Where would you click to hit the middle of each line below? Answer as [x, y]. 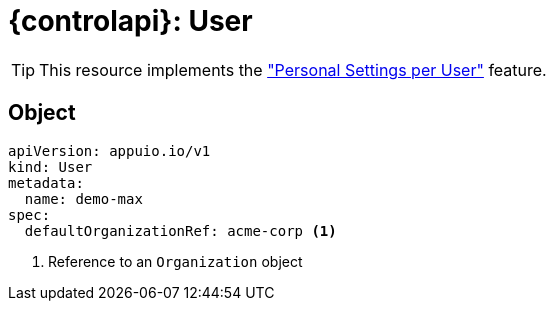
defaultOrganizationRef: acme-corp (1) [180, 230]
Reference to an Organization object [175, 261]
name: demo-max [83, 198]
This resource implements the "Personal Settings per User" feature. [293, 69]
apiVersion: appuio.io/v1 [109, 150]
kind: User [50, 166]
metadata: [46, 182]
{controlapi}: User [130, 21]
